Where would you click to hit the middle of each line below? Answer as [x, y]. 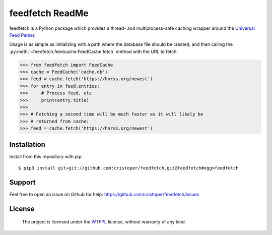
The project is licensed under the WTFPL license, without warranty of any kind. [104, 222]
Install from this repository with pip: [46, 156]
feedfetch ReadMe [49, 13]
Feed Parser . [22, 35]
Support [22, 182]
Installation [27, 144]
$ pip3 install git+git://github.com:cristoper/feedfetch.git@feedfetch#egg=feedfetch [128, 168]
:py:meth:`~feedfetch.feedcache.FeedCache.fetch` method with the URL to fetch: [94, 51]
